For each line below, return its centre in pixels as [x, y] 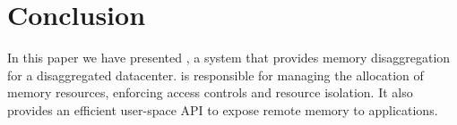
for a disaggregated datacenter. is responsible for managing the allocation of [216, 75]
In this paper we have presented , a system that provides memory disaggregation [229, 58]
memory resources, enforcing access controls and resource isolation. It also [210, 92]
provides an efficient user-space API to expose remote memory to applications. [223, 109]
